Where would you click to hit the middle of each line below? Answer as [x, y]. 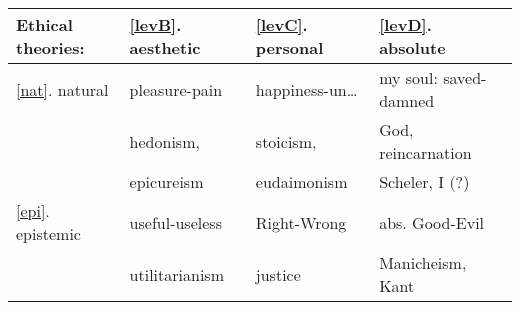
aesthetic [165, 47]
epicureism [166, 181]
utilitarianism [176, 274]
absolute [412, 47]
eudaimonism [301, 181]
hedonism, [164, 141]
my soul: [408, 77]
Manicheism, [423, 262]
